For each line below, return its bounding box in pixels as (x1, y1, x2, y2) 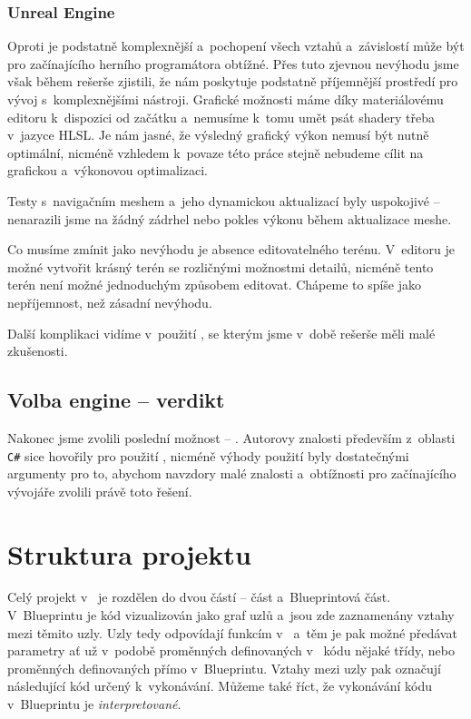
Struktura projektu (7, 535, 251, 572)
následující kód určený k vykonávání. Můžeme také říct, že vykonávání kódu (7, 676, 433, 695)
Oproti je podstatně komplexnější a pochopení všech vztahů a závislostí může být (7, 36, 465, 55)
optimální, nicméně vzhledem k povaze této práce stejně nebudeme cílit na (7, 143, 424, 162)
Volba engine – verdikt (7, 386, 225, 414)
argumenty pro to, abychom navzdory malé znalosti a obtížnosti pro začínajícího (7, 464, 456, 483)
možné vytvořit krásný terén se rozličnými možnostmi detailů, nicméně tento (7, 257, 434, 276)
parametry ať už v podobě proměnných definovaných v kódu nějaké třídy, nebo (7, 641, 455, 660)
